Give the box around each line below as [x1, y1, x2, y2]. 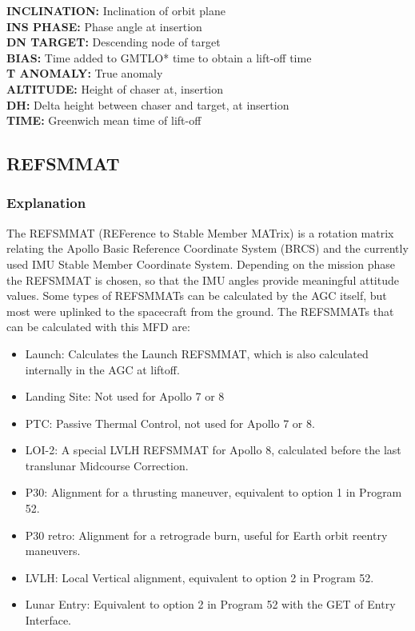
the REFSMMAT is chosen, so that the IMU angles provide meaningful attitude [6, 271, 399, 288]
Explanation [6, 193, 86, 213]
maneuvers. [25, 542, 81, 559]
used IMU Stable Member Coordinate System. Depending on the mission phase [6, 255, 395, 272]
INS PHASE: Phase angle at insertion [6, 18, 202, 34]
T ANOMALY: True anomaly [6, 65, 163, 82]
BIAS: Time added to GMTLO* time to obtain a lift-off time [6, 49, 312, 66]
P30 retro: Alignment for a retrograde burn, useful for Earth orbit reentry [25, 526, 388, 543]
